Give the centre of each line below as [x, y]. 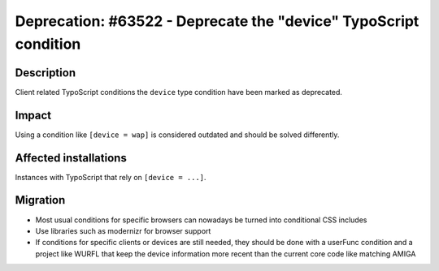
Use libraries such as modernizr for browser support [123, 230]
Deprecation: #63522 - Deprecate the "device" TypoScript [217, 21]
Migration [40, 200]
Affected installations [71, 158]
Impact [33, 115]
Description [46, 73]
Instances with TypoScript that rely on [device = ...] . [111, 177]
